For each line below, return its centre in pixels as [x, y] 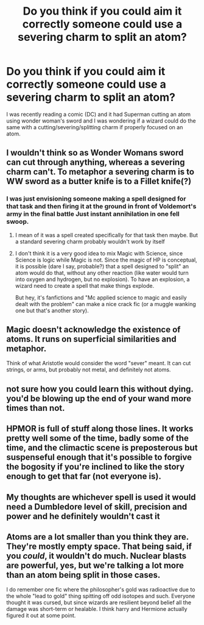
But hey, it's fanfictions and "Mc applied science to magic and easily [101, 298]
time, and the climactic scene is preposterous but [102, 448]
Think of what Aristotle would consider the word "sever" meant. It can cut [99, 363]
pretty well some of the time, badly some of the [97, 438]
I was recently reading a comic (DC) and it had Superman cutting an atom [98, 114]
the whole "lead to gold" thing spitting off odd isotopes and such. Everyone [101, 596]
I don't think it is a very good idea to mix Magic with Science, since [99, 253]
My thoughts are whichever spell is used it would [101, 497]
